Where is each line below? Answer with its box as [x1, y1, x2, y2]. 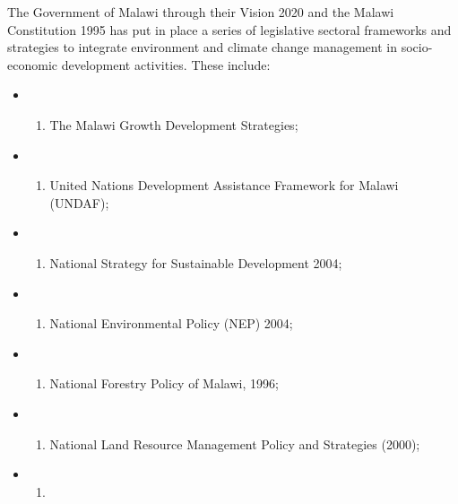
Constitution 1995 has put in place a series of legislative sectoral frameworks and [7, 20, 452, 39]
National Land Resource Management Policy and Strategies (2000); [49, 434, 420, 453]
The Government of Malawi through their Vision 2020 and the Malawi [7, 3, 394, 21]
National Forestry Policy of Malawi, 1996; [49, 374, 279, 393]
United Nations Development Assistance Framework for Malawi [49, 176, 399, 195]
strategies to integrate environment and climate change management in [7, 38, 398, 56]
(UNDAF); [49, 193, 109, 212]
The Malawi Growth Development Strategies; [49, 115, 298, 134]
